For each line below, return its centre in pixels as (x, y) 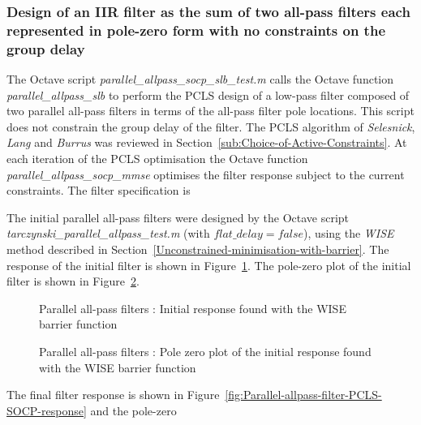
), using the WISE (349, 233)
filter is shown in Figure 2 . (73, 281)
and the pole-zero (133, 410)
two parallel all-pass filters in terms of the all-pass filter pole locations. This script (210, 111)
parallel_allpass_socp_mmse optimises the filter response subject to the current (206, 174)
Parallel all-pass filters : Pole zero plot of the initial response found (205, 351)
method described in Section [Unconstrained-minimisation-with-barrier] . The (198, 249)
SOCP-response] (47, 410)
